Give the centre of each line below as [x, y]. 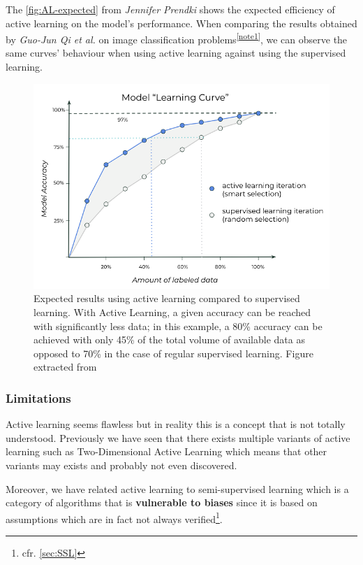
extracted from [65, 367]
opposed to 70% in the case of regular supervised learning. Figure [173, 353]
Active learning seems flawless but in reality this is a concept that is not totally [176, 424]
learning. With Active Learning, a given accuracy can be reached [172, 312]
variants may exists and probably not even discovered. [121, 465]
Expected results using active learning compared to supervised [167, 298]
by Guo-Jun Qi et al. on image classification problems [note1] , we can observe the [177, 38]
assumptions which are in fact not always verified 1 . [114, 517]
